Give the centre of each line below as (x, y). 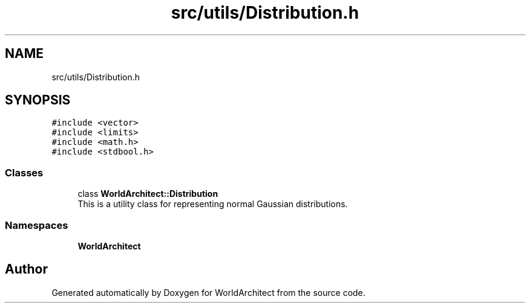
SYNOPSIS (38, 100)
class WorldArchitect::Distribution (148, 194)
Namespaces (37, 225)
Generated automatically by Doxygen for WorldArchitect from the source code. (208, 292)
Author (26, 269)
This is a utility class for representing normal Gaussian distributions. (213, 204)
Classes (24, 172)
